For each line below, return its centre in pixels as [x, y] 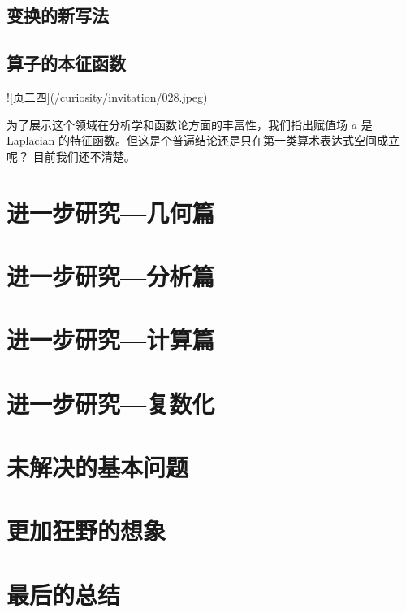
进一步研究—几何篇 [111, 212]
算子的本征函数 [66, 63]
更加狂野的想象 [86, 530]
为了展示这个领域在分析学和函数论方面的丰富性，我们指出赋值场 [177, 124]
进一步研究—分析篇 [111, 275]
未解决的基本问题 [98, 467]
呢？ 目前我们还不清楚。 [71, 156]
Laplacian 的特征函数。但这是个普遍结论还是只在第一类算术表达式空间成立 [203, 140]
